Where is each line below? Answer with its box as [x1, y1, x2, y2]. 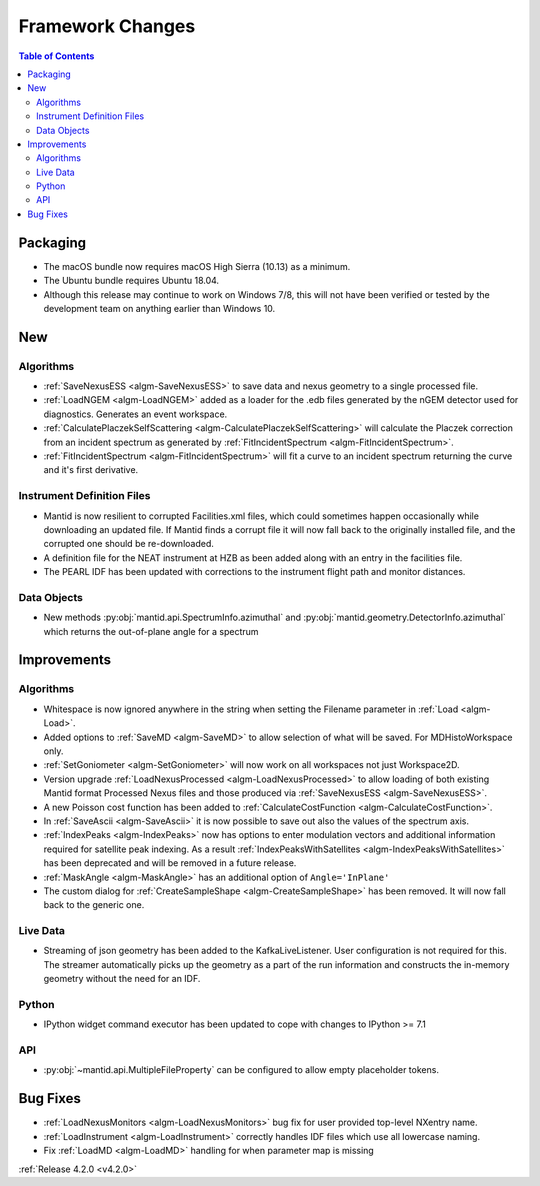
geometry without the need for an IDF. [43, 973, 201, 985]
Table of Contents [18, 50, 95, 62]
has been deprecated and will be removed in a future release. [43, 857, 297, 869]
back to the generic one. [43, 899, 145, 911]
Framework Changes [18, 15, 196, 37]
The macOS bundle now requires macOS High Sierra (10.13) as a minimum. [43, 260, 351, 272]
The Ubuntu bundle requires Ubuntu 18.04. [43, 275, 220, 287]
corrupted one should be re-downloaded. [43, 538, 215, 550]
